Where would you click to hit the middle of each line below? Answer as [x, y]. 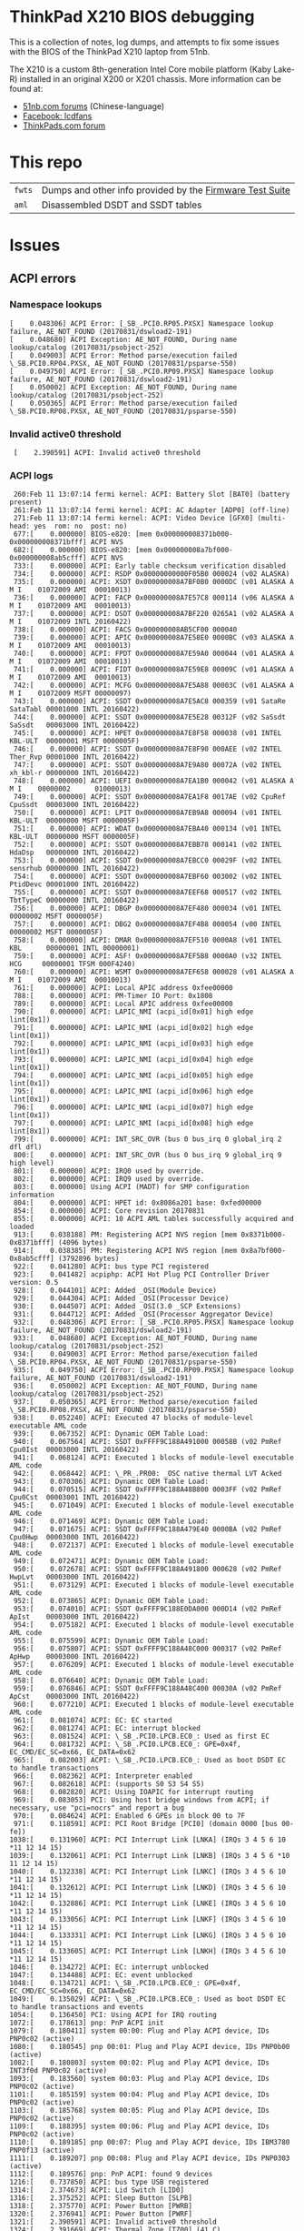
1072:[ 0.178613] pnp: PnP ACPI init [87, 2023]
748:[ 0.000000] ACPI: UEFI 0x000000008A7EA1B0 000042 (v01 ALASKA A [154, 781]
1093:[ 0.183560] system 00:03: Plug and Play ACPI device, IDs [140, 2079]
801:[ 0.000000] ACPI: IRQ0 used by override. [109, 1171]
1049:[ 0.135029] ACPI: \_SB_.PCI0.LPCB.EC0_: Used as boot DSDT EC [147, 1999]
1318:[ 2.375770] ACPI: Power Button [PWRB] [101, 2206]
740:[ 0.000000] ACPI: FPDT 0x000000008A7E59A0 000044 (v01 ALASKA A [154, 654]
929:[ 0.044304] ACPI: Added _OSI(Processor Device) [121, 1298]
